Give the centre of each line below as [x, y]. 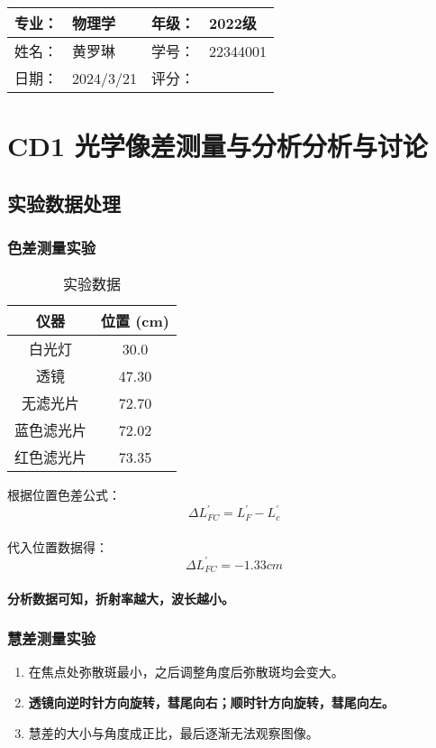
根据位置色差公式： [64, 495]
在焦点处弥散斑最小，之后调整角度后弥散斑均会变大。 [186, 672]
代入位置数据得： [58, 546]
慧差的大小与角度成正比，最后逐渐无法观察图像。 [173, 732]
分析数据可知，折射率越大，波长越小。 [121, 598]
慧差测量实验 [52, 638]
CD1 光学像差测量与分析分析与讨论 [218, 146]
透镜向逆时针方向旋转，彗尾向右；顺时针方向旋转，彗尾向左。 [211, 702]
